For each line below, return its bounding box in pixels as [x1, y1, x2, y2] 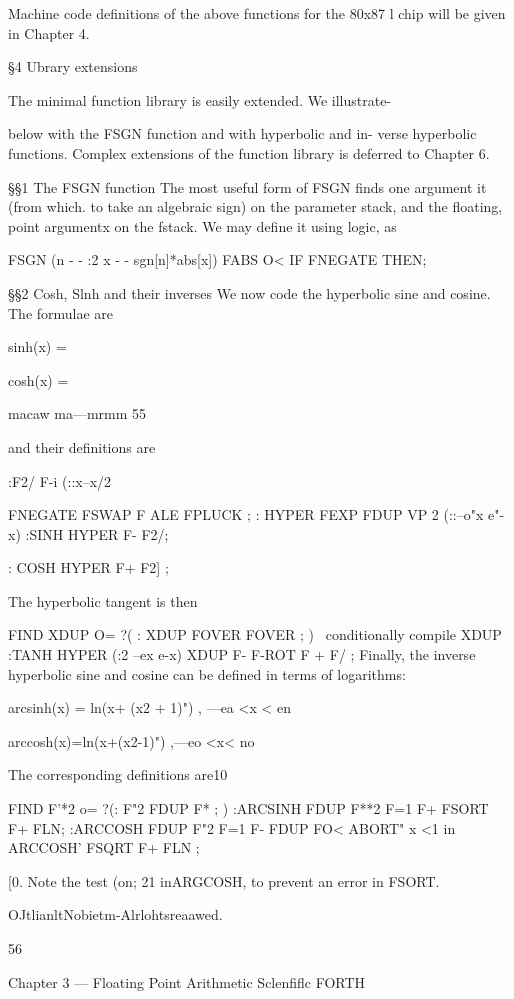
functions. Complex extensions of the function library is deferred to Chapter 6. [8, 142, 490, 163]
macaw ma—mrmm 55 [8, 403, 147, 424]
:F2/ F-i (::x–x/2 [8, 470, 112, 491]
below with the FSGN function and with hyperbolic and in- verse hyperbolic [8, 123, 477, 144]
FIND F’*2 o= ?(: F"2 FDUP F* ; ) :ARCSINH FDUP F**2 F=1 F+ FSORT [8, 798, 489, 819]
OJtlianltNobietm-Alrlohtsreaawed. [8, 904, 223, 925]
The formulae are [8, 302, 114, 323]
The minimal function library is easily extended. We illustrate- [8, 89, 392, 110]
